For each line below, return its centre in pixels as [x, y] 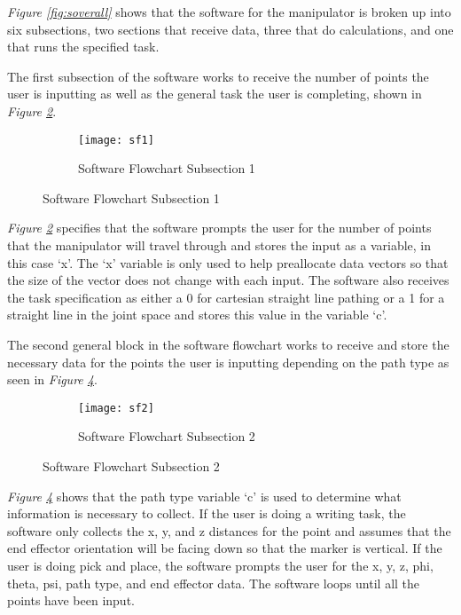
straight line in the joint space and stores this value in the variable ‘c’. [197, 315]
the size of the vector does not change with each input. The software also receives [228, 280]
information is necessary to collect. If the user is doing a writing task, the [207, 513]
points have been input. [71, 600]
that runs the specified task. [83, 47]
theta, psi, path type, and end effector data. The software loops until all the [214, 583]
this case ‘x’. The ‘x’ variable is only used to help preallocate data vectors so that [228, 262]
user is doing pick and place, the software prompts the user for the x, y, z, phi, [220, 565]
